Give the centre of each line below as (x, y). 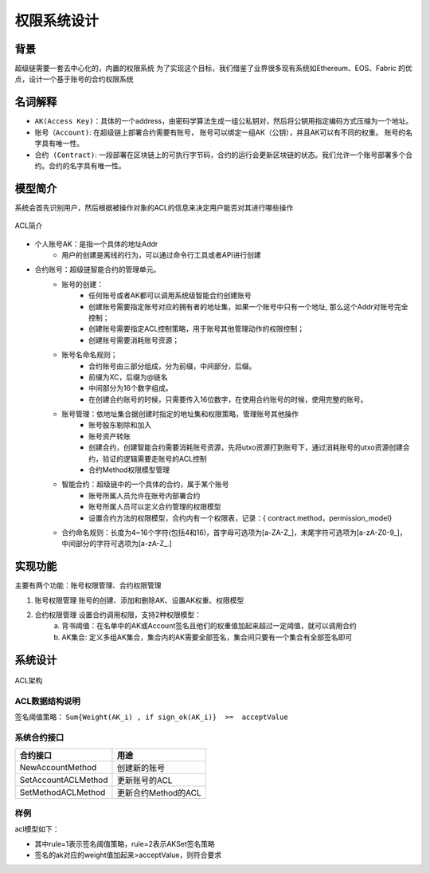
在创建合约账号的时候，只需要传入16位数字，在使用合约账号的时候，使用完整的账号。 (228, 399)
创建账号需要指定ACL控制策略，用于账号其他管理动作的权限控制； (197, 329)
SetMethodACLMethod (63, 792)
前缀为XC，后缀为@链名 (128, 377)
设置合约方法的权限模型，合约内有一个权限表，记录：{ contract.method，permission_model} (240, 517)
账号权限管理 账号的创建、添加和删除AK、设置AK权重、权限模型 (139, 600)
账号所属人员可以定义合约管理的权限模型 (155, 507)
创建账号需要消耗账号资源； (134, 340)
